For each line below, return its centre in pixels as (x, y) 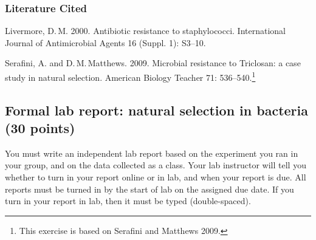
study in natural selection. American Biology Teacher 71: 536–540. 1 (130, 76)
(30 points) (40, 128)
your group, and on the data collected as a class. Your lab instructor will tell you (156, 165)
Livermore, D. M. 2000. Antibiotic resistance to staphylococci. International (146, 31)
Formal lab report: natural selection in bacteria (156, 110)
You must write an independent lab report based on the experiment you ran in (152, 153)
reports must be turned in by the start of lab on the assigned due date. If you (149, 189)
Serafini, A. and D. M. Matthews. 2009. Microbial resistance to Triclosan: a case (153, 63)
